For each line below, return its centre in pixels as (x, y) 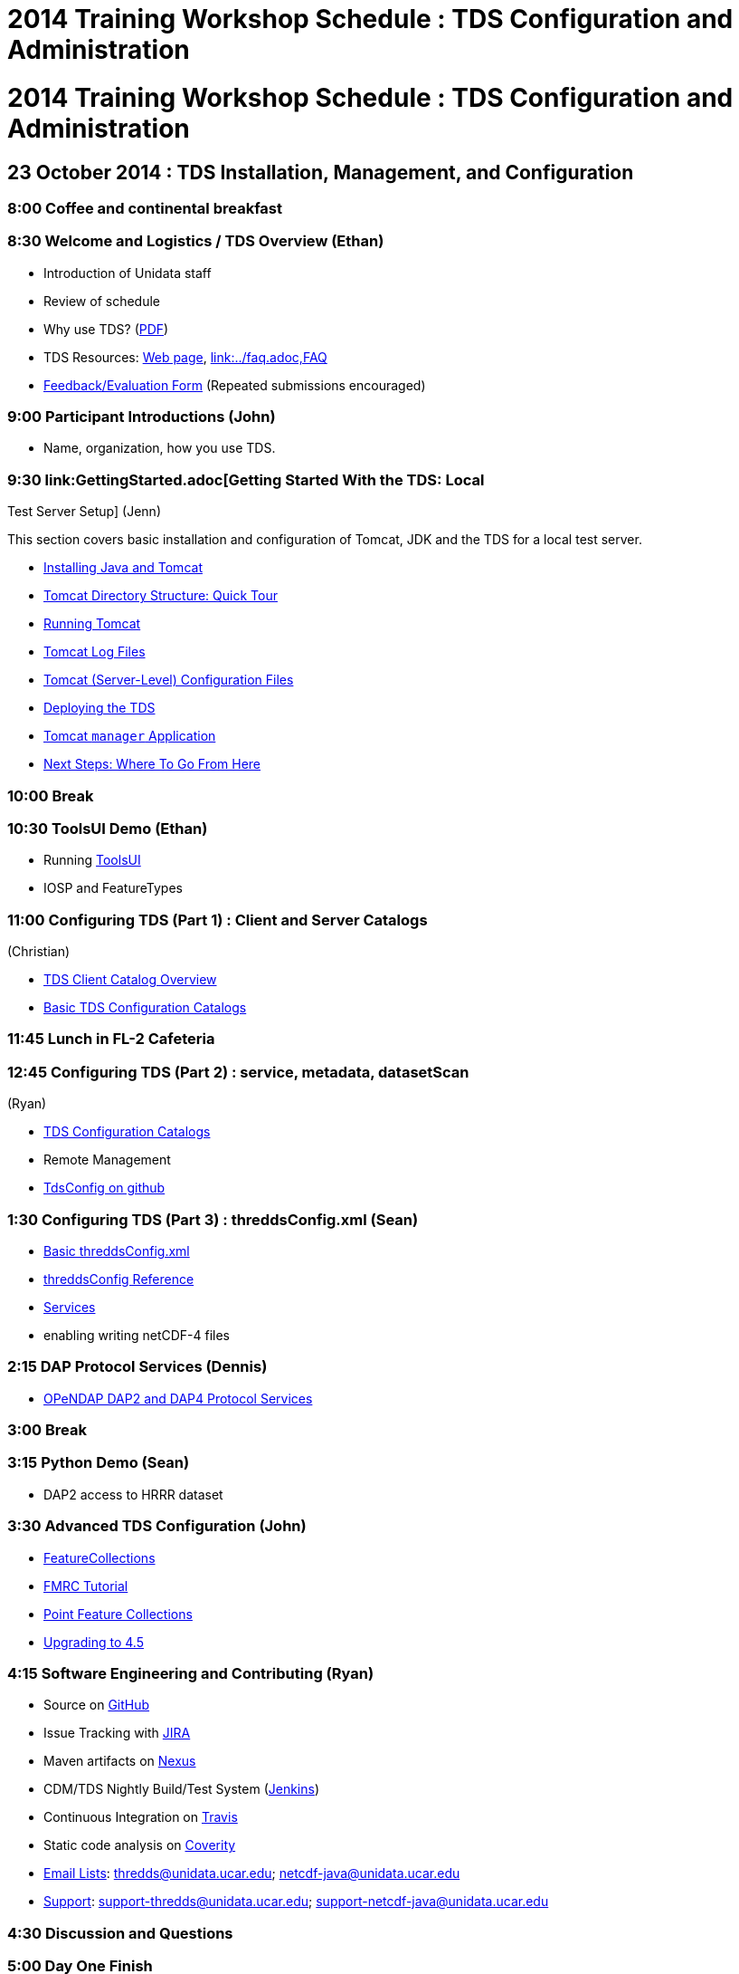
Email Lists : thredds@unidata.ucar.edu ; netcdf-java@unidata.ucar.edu (252, 1873)
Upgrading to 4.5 (94, 1642)
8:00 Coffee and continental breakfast (145, 208)
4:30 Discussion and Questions (120, 1933)
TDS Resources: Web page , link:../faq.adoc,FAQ (185, 357)
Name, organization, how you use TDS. (160, 448)
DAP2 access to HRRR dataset (133, 1494)
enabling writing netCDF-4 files (137, 1335)
